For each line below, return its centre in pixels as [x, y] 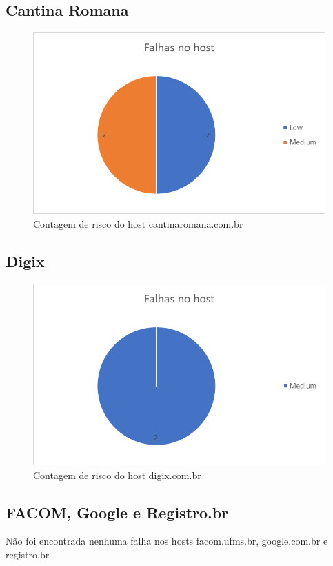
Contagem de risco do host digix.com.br [117, 475]
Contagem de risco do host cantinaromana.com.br [138, 224]
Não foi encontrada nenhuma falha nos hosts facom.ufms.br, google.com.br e [167, 541]
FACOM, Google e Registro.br [117, 512]
